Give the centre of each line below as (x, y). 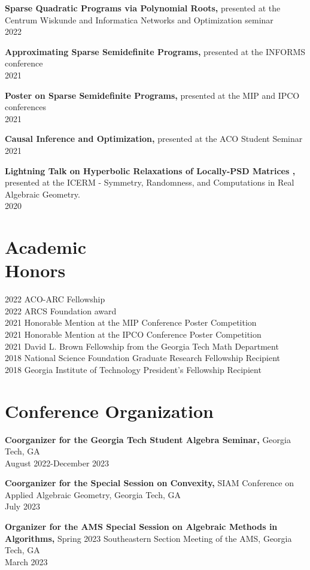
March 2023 (26, 561)
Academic (46, 247)
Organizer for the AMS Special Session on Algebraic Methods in (141, 527)
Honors (35, 270)
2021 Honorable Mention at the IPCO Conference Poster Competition (133, 334)
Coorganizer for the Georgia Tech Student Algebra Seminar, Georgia (148, 439)
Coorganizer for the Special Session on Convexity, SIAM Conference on (150, 483)
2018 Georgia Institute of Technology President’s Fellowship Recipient (133, 369)
